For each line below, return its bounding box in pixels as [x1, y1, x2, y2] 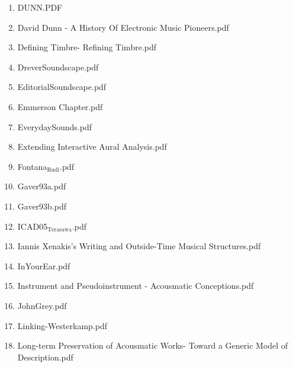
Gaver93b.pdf [17, 199, 67, 212]
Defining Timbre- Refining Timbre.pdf [17, 41, 157, 53]
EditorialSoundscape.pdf [17, 81, 107, 93]
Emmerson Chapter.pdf [17, 100, 103, 112]
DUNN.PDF [17, 1, 63, 13]
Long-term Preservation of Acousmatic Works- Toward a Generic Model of [17, 339, 288, 352]
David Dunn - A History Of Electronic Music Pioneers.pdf [17, 21, 229, 33]
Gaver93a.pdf [17, 180, 66, 192]
